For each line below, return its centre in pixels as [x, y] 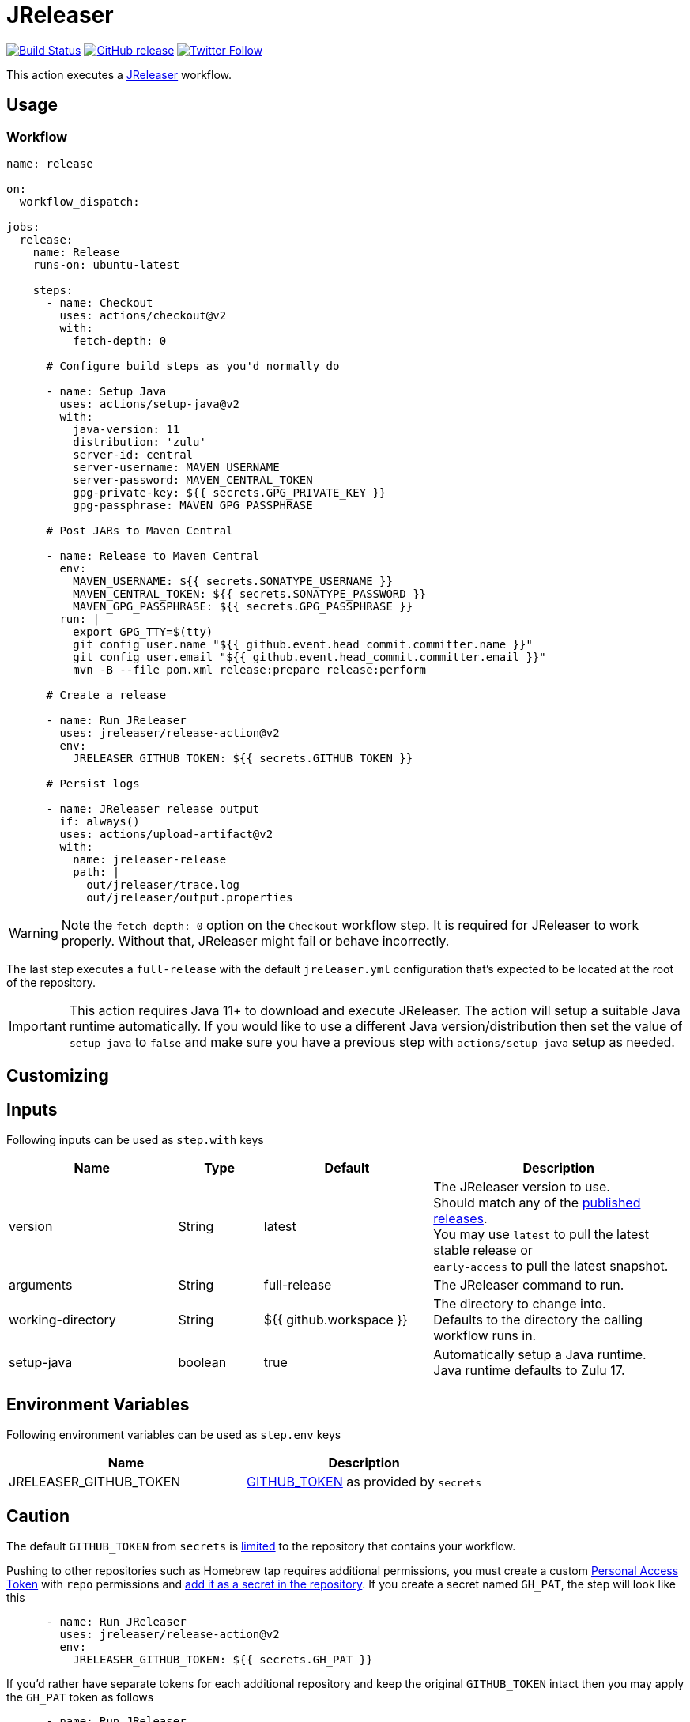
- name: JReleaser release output [153, 808]
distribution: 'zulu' [140, 442]
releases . [460, 1219]
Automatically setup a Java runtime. [540, 1355]
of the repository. [51, 982]
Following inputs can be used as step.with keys [135, 1140]
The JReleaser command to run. [529, 1285]
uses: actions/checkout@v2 [143, 315]
